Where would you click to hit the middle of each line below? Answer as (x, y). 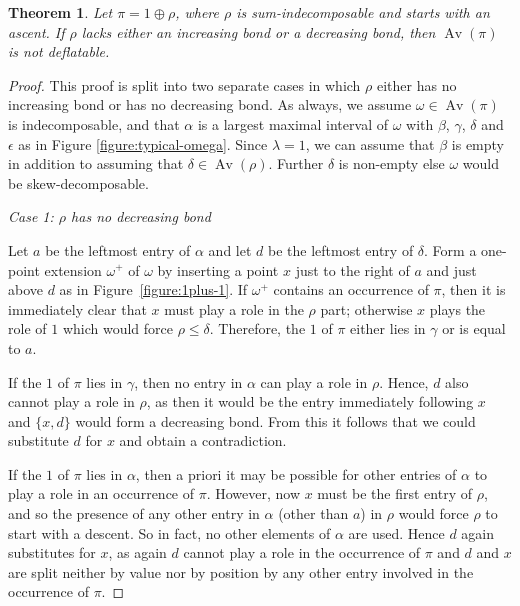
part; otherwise (366, 308)
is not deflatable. (59, 51)
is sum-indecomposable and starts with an (363, 12)
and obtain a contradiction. (203, 440)
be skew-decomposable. (78, 182)
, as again (137, 552)
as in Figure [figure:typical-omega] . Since (143, 143)
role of (27, 328)
